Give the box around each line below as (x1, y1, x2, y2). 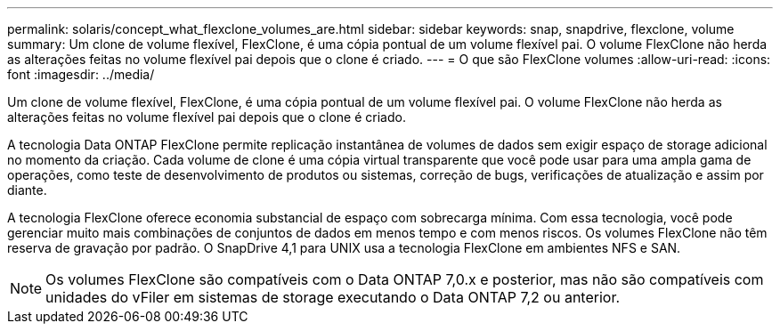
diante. (7, 182, 47, 198)
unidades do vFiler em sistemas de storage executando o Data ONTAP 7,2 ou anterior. (45, 288, 621, 306)
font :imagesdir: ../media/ (7, 67, 155, 82)
